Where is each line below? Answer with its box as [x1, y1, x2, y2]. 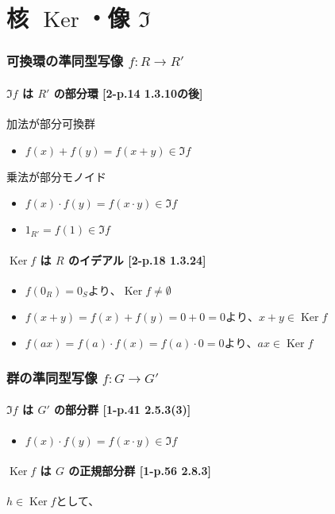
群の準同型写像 [6, 367, 98, 387]
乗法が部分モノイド [6, 168, 106, 184]
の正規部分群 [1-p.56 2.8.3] [68, 462, 212, 479]
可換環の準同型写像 [6, 51, 124, 71]
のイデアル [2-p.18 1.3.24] [67, 251, 206, 268]
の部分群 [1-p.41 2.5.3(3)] [54, 401, 191, 418]
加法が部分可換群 [6, 115, 95, 132]
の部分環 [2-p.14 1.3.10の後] [53, 84, 203, 101]
